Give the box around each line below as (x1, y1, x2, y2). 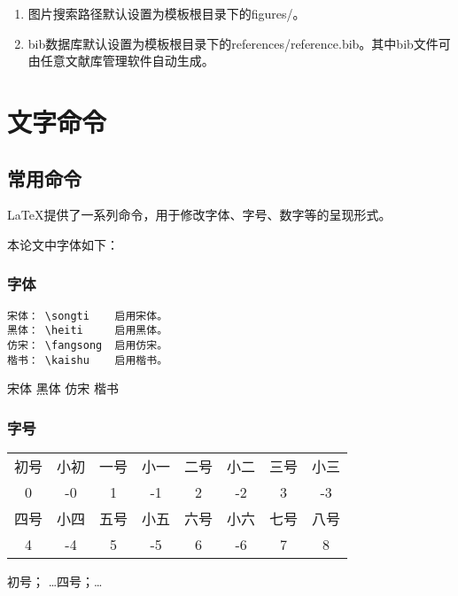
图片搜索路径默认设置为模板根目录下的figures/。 (27, 4, 306, 22)
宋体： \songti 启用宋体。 (7, 309, 168, 322)
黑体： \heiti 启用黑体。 (7, 324, 168, 337)
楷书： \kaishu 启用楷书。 (7, 353, 168, 367)
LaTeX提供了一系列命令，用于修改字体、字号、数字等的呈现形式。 (7, 205, 392, 224)
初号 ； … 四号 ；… (7, 572, 103, 591)
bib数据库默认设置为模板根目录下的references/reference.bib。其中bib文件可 (27, 34, 451, 52)
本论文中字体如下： (7, 235, 119, 253)
